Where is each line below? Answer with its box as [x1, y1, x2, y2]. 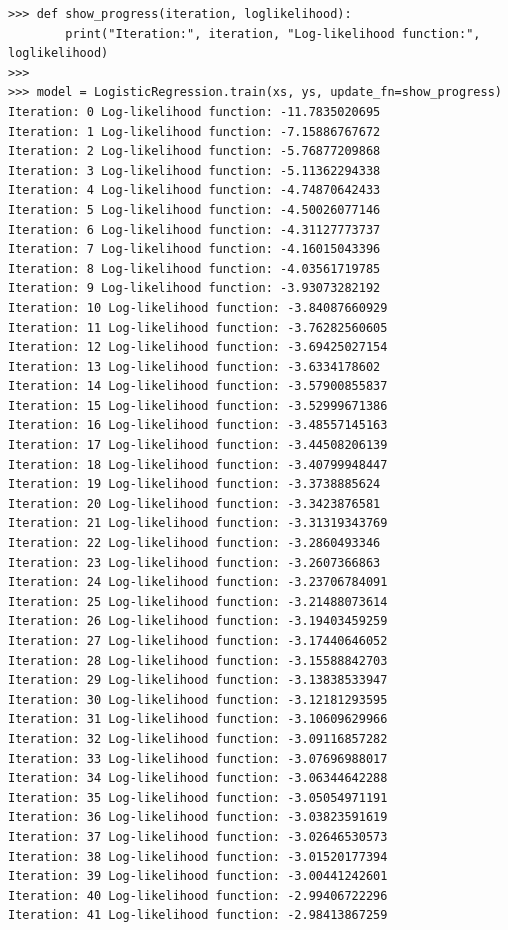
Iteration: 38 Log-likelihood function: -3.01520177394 [8, 849, 388, 864]
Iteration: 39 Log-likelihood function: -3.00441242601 [8, 869, 388, 884]
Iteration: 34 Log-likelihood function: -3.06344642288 [8, 771, 388, 786]
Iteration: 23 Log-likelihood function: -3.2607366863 [8, 555, 381, 570]
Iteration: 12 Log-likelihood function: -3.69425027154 [8, 340, 388, 355]
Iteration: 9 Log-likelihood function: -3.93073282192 [8, 281, 381, 296]
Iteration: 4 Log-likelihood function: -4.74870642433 [8, 183, 381, 198]
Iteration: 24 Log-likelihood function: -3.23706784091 [8, 575, 388, 590]
